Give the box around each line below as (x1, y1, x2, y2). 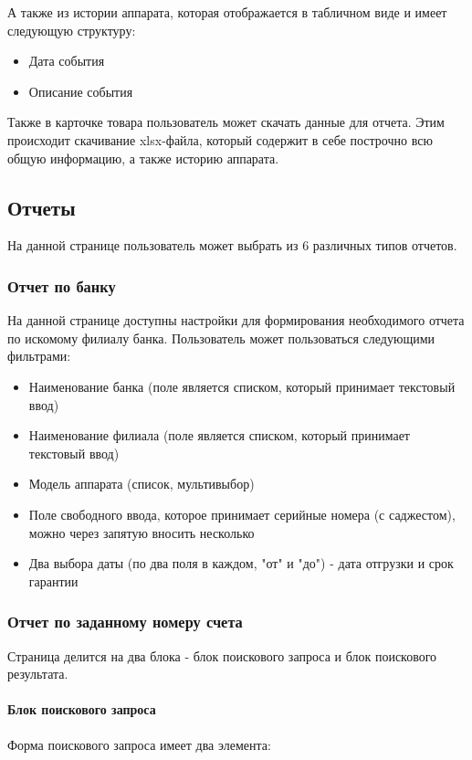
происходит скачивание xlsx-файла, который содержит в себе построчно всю (7, 130, 433, 149)
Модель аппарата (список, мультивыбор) (28, 474, 255, 493)
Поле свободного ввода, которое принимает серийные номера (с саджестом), (28, 504, 456, 523)
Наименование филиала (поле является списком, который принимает (28, 426, 410, 445)
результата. (7, 664, 68, 683)
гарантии (28, 571, 79, 590)
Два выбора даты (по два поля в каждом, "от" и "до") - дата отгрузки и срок (28, 554, 454, 573)
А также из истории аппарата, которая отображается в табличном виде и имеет (7, 3, 447, 21)
